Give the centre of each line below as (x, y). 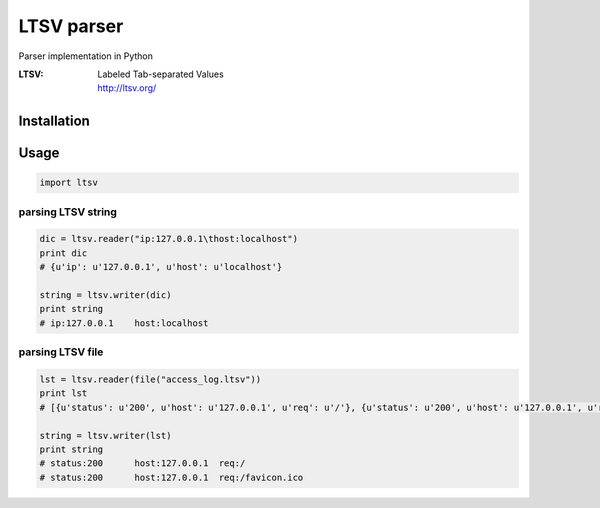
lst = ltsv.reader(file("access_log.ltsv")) (150, 379)
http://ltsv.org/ (127, 88)
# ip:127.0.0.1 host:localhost (124, 323)
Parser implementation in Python (86, 56)
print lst (63, 393)
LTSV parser (71, 26)
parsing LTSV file (61, 352)
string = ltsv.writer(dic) (105, 295)
